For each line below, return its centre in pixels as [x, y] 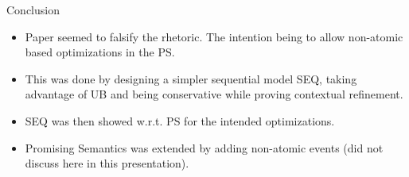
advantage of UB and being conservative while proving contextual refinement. [214, 94]
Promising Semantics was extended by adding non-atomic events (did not [204, 147]
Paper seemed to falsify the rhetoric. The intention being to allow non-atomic [214, 36]
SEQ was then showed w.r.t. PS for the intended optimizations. [180, 120]
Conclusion [33, 10]
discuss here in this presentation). [107, 163]
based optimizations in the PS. [100, 52]
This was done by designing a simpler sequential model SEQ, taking [191, 78]
